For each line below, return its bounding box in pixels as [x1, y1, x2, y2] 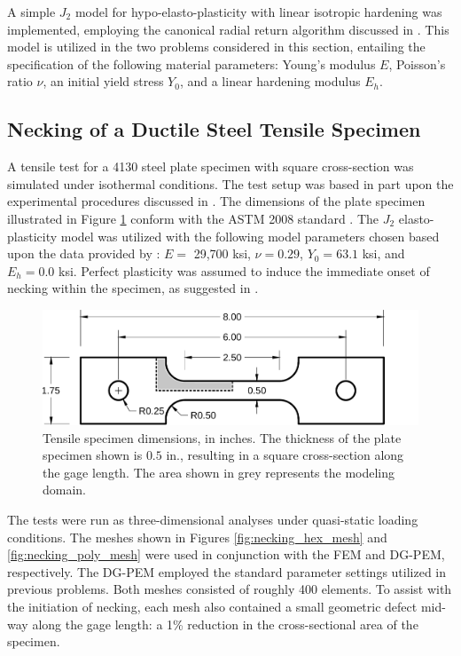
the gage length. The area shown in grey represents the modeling [43, 462, 395, 481]
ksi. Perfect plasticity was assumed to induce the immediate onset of [59, 261, 430, 280]
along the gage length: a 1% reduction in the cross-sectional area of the [32, 614, 418, 633]
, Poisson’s [388, 54, 446, 73]
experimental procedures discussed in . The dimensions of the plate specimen [7, 192, 426, 210]
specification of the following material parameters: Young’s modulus [7, 54, 376, 73]
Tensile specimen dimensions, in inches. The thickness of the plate [43, 428, 402, 447]
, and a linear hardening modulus [179, 72, 361, 91]
